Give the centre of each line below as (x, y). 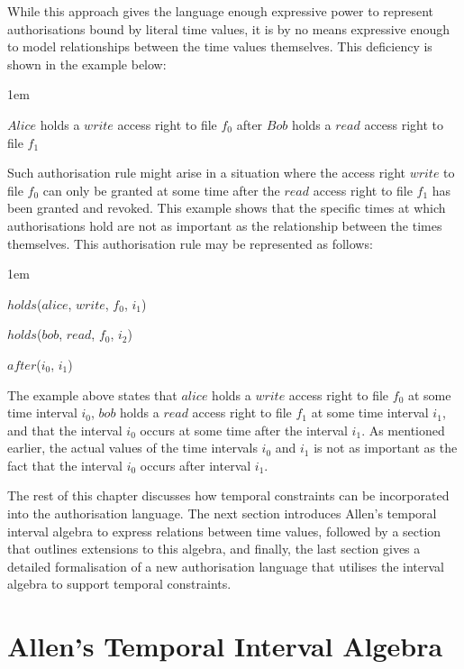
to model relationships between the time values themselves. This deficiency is (220, 46)
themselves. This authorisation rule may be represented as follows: (190, 243)
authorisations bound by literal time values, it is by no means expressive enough (229, 28)
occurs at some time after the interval (244, 430)
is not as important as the (386, 448)
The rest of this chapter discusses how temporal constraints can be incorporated (228, 495)
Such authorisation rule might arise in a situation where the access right (206, 173)
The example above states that (92, 394)
